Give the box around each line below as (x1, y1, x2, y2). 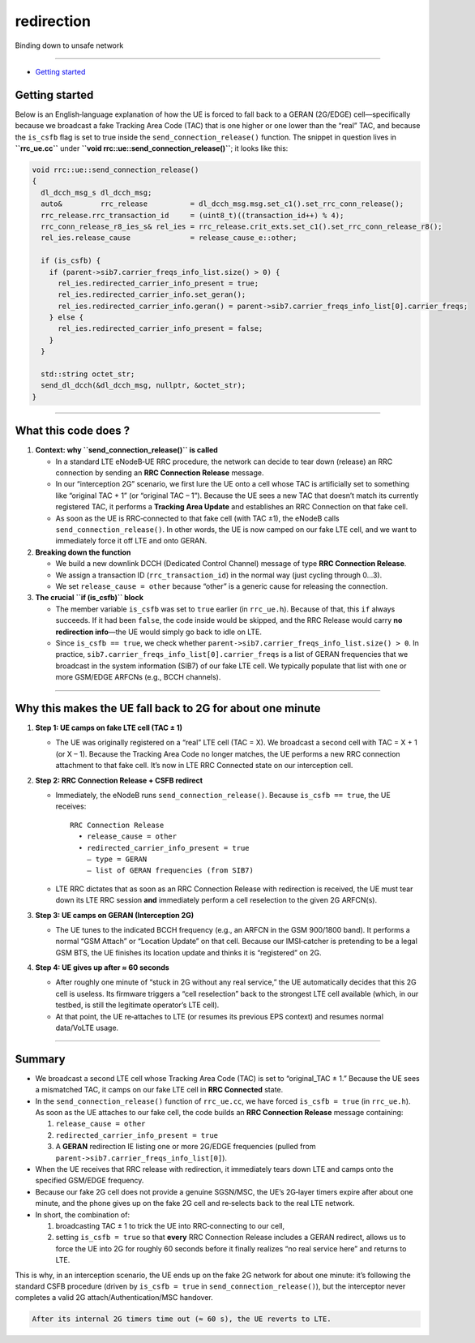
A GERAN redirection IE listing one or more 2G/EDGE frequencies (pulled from (55, 1142, 316, 1152)
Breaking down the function (35, 547, 131, 557)
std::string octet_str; (41, 370, 135, 379)
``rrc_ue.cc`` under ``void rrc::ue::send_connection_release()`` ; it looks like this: (15, 144, 289, 153)
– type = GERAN (86, 854, 148, 864)
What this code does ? (15, 424, 131, 438)
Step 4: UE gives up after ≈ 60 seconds (35, 963, 169, 972)
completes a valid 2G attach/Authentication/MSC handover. (15, 1293, 214, 1302)
